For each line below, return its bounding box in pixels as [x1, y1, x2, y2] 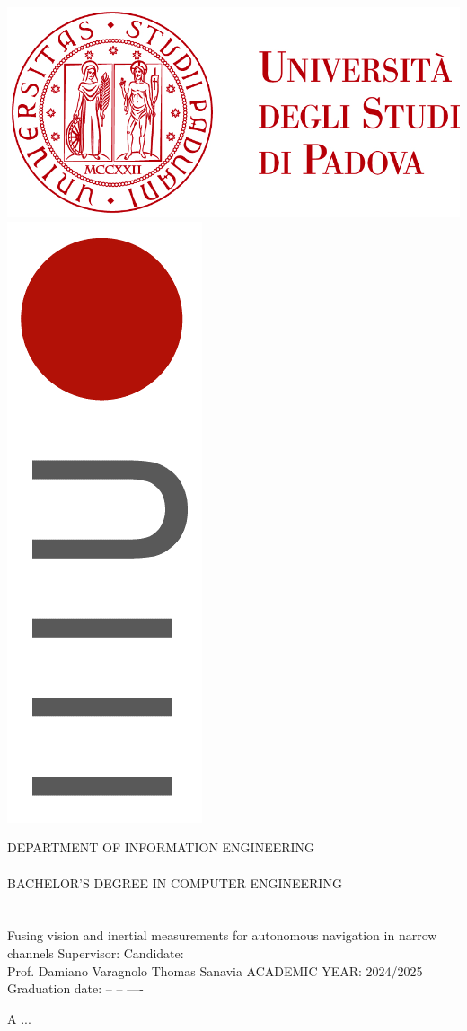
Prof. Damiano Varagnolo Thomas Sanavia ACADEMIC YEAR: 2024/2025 [7, 961, 423, 980]
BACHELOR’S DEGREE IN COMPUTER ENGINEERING [7, 873, 342, 892]
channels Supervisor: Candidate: [7, 944, 184, 962]
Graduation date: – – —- [7, 979, 144, 998]
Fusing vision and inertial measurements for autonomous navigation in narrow [7, 926, 437, 945]
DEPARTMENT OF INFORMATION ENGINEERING [7, 838, 315, 857]
